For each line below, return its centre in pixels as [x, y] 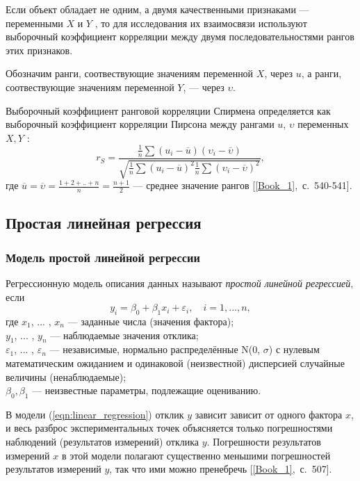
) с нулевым [294, 349]
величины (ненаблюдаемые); [66, 376]
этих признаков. [39, 50]
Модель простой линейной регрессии [103, 257]
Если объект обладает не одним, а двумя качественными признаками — [157, 9]
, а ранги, [321, 73]
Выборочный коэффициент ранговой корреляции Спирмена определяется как [168, 110]
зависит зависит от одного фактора [269, 414]
